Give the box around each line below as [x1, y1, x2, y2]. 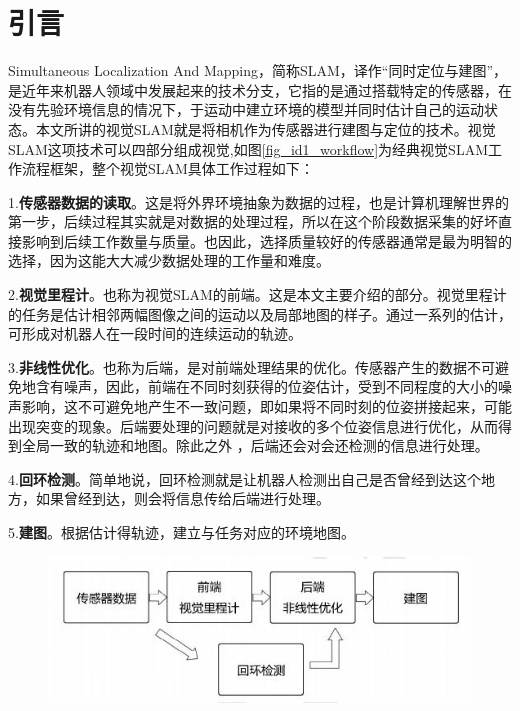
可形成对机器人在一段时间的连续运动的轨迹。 [8, 323, 302, 344]
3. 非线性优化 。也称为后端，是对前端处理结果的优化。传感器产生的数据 [8, 356, 467, 377]
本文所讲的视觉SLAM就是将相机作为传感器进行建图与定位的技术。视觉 [35, 118, 496, 139]
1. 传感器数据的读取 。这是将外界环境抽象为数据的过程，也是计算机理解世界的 [8, 191, 509, 212]
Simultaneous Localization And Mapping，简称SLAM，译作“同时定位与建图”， [8, 60, 508, 81]
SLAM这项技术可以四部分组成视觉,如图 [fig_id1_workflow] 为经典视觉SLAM [8, 138, 488, 159]
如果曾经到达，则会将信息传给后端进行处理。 [35, 488, 330, 509]
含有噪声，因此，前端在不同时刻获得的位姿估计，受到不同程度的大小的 [35, 376, 498, 397]
